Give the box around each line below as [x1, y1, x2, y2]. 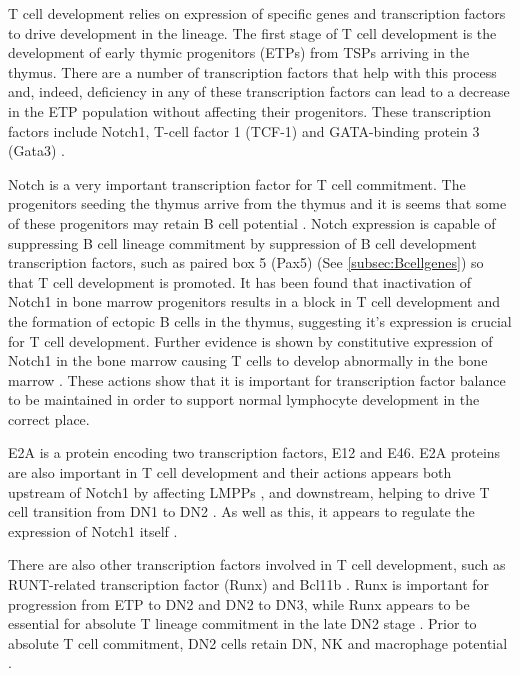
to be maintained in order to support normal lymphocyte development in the [8, 389, 480, 410]
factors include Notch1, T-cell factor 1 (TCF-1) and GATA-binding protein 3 [8, 120, 480, 141]
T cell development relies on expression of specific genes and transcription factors [8, 3, 506, 23]
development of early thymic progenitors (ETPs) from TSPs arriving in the [8, 42, 470, 63]
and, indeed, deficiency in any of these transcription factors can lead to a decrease [8, 81, 510, 102]
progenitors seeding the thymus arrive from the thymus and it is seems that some [8, 193, 507, 214]
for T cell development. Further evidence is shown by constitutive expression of [8, 330, 493, 351]
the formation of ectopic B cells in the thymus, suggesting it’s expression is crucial [8, 310, 512, 331]
